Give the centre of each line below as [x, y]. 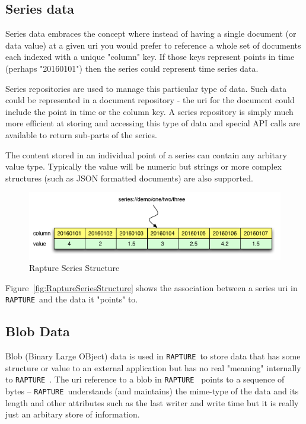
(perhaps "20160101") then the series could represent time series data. [132, 68]
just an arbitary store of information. [73, 414]
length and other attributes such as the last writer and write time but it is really [152, 402]
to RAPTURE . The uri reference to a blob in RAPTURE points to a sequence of [145, 379]
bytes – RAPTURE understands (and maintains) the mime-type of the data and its [152, 391]
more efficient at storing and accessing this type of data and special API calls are [153, 123]
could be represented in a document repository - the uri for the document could [150, 100]
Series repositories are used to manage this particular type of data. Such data [146, 88]
